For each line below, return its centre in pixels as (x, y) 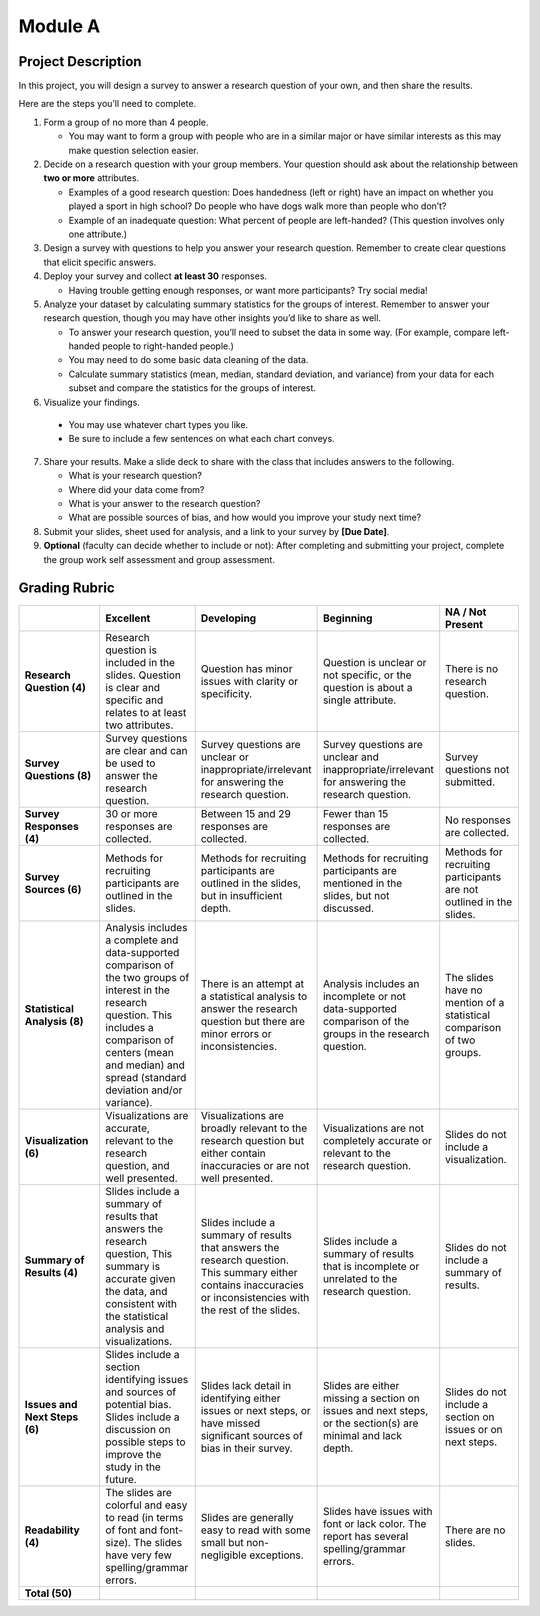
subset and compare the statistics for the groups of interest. (192, 388)
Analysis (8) (54, 1022)
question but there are (252, 1022)
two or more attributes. (91, 178)
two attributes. (139, 725)
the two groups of (147, 978)
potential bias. (138, 1405)
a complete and (142, 940)
